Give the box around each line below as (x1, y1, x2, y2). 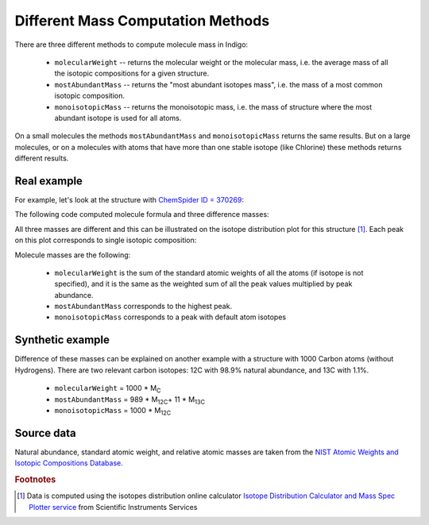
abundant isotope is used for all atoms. (54, 113, 182, 122)
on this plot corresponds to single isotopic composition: (14, 235, 197, 245)
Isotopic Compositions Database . (14, 458, 123, 468)
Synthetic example (14, 334, 110, 347)
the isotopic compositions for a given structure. (54, 68, 210, 79)
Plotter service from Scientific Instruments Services (29, 502, 198, 511)
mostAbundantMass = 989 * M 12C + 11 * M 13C (54, 394, 206, 406)
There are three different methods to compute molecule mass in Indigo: (14, 40, 249, 49)
